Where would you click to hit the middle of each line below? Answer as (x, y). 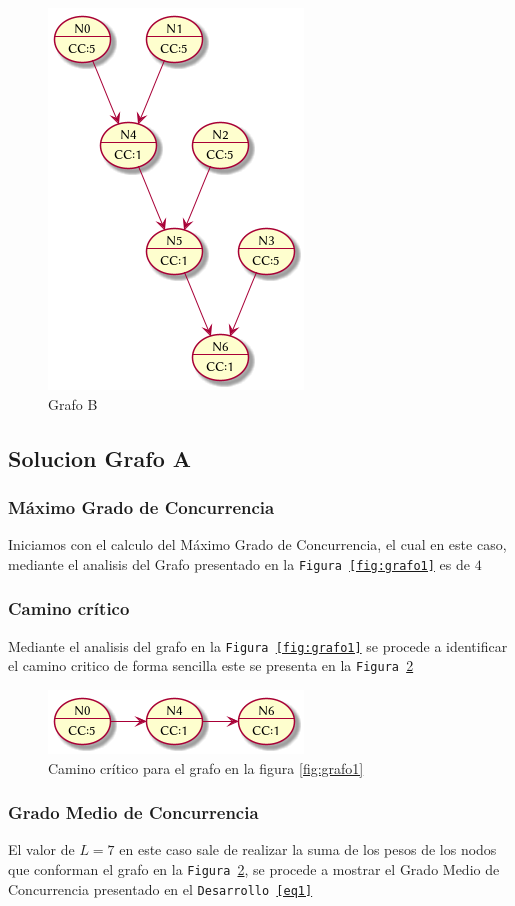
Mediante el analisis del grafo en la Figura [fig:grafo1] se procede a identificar (258, 645)
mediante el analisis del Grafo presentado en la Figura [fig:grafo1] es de (239, 563)
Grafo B (73, 403)
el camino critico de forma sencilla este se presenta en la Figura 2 (211, 665)
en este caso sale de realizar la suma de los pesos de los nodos (308, 849)
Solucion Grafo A (99, 457)
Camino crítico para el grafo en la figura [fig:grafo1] (206, 767)
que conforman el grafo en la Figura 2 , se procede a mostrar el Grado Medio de (254, 868)
